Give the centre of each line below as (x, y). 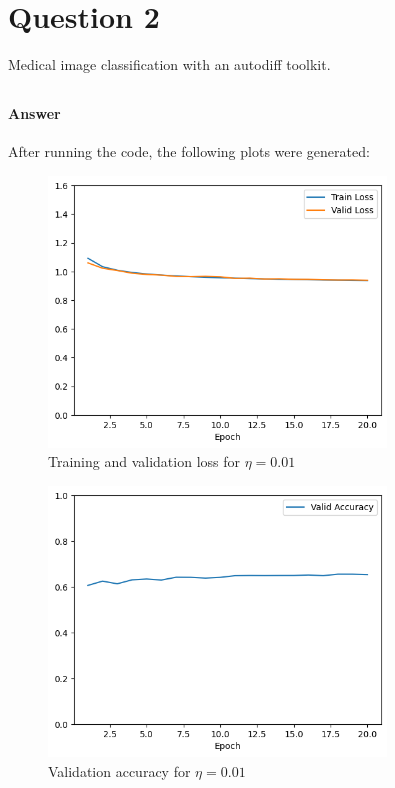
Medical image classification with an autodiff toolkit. (169, 64)
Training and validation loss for (144, 461)
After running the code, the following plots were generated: (189, 151)
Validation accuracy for (119, 770)
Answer (34, 113)
